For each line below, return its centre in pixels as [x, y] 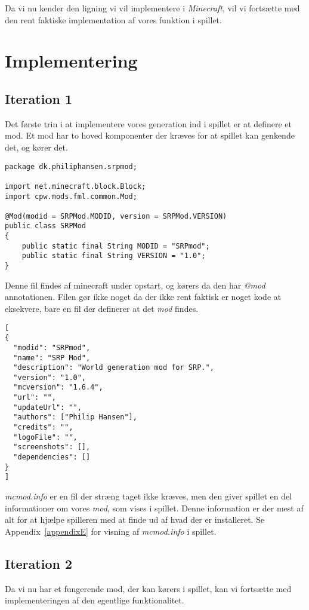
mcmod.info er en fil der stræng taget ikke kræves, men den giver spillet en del [149, 496]
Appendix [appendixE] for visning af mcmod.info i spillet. [111, 531]
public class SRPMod [46, 226]
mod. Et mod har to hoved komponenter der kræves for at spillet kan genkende [150, 135]
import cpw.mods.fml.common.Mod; [71, 196]
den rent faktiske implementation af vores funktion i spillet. [113, 19]
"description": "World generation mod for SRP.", [114, 368]
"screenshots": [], [52, 447]
